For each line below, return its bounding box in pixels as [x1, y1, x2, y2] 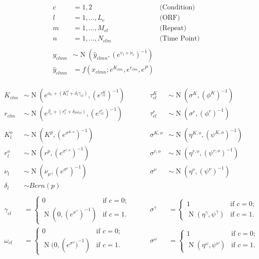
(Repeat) [159, 25, 187, 32]
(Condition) [159, 4, 195, 11]
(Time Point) [159, 35, 200, 43]
